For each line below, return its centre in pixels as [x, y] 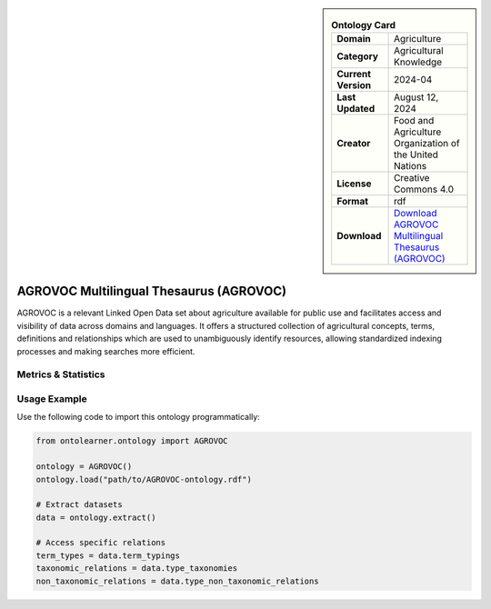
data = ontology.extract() [96, 517]
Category [358, 56]
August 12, [416, 97]
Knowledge [418, 62]
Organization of [426, 144]
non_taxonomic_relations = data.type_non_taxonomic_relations [177, 581]
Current [354, 75]
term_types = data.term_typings [108, 555]
